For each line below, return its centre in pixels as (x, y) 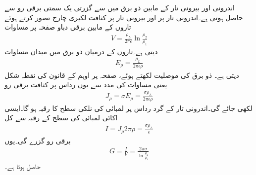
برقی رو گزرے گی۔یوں (38, 140)
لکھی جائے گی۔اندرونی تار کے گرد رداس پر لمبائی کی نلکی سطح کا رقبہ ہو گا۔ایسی (128, 108)
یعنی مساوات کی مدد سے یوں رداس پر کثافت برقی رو (86, 85)
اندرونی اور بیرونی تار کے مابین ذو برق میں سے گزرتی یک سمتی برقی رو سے (120, 7)
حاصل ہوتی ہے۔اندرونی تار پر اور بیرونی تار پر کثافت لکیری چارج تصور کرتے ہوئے (124, 17)
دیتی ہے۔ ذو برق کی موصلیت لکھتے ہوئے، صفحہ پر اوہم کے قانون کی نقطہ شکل (122, 75)
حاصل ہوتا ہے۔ (23, 166)
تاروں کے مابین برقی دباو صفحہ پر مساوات (68, 27)
